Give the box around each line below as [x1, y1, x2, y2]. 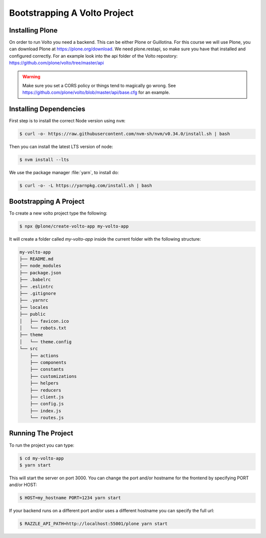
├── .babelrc [19, 277, 51, 283]
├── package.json [19, 270, 62, 276]
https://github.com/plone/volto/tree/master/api [9, 60, 104, 66]
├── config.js [30, 401, 64, 407]
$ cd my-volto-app [19, 455, 64, 461]
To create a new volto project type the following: [9, 210, 108, 216]
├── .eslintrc [19, 284, 54, 289]
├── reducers [30, 387, 62, 393]
